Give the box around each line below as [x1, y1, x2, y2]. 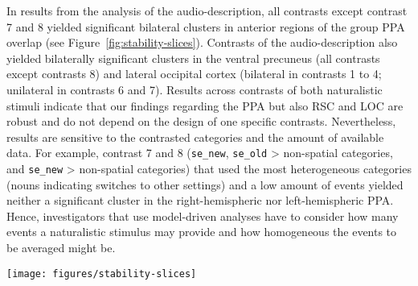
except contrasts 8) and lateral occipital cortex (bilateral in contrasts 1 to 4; [6, 65, 382, 82]
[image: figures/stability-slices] [6, 267, 197, 280]
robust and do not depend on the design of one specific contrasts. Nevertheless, [6, 113, 396, 130]
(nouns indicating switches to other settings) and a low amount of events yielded [6, 176, 404, 193]
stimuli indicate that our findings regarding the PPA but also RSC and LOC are [6, 97, 404, 114]
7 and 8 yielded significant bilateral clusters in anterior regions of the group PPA [6, 18, 405, 35]
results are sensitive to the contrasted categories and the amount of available [6, 128, 384, 145]
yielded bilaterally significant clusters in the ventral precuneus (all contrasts [6, 49, 380, 66]
